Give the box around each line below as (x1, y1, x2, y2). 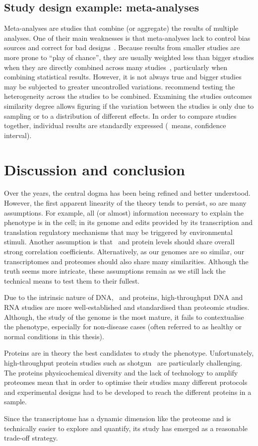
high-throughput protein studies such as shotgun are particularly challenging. (4, 357, 243, 368)
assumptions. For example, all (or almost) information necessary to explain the (4, 207, 244, 218)
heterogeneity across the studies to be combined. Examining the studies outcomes (4, 91, 252, 101)
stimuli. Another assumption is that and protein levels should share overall (4, 236, 235, 247)
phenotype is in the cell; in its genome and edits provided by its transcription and (4, 217, 253, 227)
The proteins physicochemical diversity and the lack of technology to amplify (4, 367, 238, 377)
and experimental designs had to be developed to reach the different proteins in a (4, 386, 252, 397)
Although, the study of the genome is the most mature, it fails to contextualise (4, 311, 244, 322)
